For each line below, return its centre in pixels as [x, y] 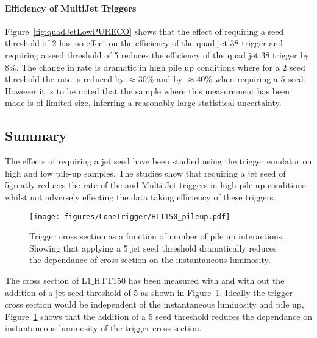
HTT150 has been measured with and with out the [189, 280]
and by [170, 79]
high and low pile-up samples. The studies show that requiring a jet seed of [145, 173]
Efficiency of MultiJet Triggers [71, 8]
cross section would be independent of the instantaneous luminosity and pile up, [155, 304]
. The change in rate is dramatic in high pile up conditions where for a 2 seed [161, 67]
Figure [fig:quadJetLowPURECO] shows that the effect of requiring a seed [144, 31]
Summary [36, 136]
